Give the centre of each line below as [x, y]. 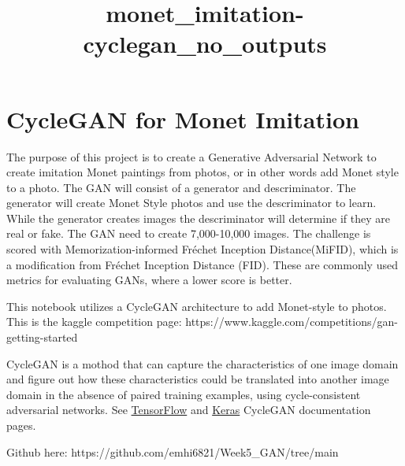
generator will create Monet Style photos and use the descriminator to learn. [191, 203]
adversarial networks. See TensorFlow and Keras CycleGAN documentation [189, 410]
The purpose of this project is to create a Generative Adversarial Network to [191, 156]
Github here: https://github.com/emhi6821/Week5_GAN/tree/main [173, 451]
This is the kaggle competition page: [94, 322]
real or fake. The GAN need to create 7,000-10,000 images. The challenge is [189, 233]
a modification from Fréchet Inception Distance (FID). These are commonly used [202, 264]
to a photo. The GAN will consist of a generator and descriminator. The [181, 187]
